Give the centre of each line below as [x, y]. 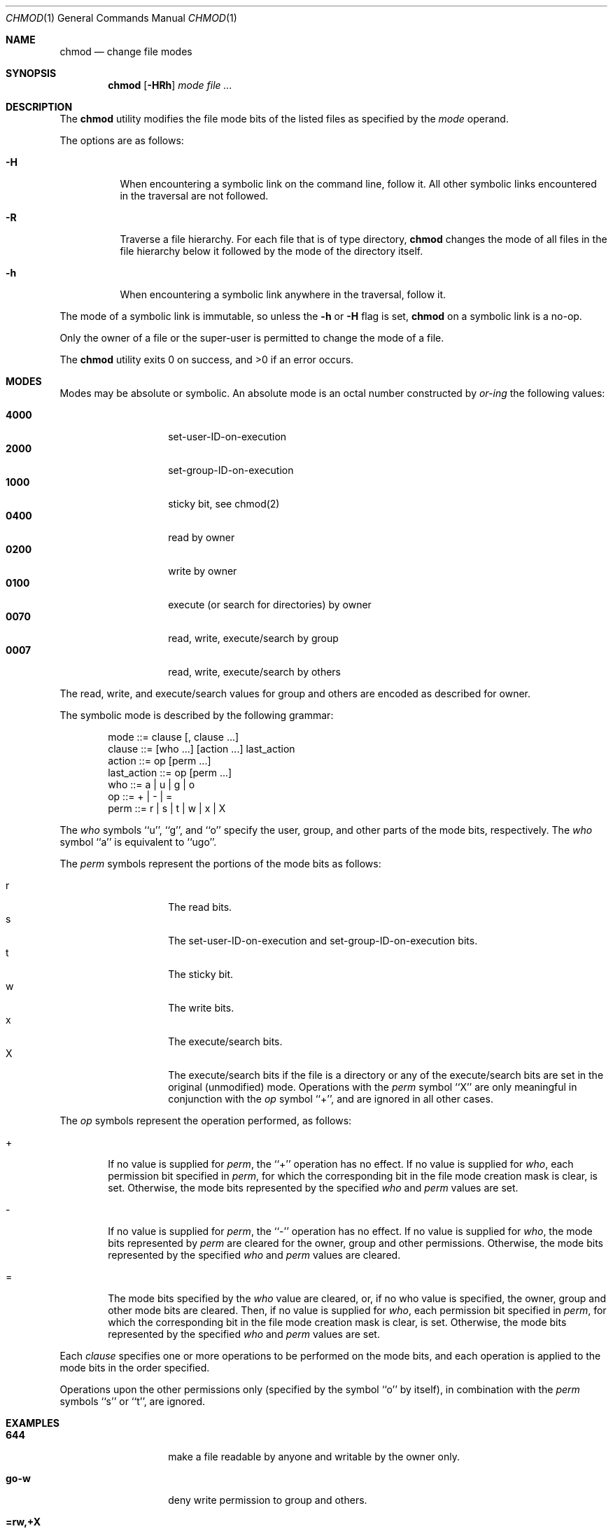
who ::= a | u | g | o [152, 784]
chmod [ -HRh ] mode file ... [170, 85]
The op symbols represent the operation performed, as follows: [206, 1120]
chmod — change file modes [126, 51]
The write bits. [201, 1008]
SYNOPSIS [31, 73]
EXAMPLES [33, 1423]
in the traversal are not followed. [194, 196]
